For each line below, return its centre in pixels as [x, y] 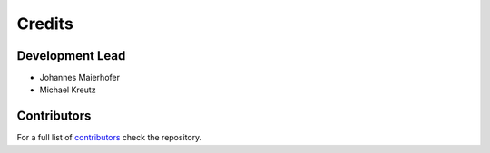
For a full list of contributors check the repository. [109, 138]
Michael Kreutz [68, 90]
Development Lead [71, 56]
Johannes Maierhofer [79, 78]
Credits [45, 24]
